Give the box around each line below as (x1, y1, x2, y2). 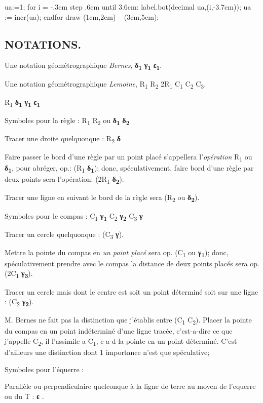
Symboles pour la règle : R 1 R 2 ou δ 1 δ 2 (5, 114, 130, 127)
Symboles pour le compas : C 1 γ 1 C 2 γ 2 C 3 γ (5, 210, 143, 222)
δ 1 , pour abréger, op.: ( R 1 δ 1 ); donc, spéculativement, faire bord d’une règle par (5, 163, 254, 174)
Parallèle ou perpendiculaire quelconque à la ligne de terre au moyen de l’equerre (5, 381, 256, 391)
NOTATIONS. (5, 36, 82, 52)
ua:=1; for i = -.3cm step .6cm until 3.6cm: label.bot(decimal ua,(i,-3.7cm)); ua (5, 2, 251, 12)
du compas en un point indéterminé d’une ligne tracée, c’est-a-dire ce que (5, 326, 233, 336)
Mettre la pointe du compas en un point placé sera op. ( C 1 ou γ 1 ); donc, (5, 247, 229, 259)
